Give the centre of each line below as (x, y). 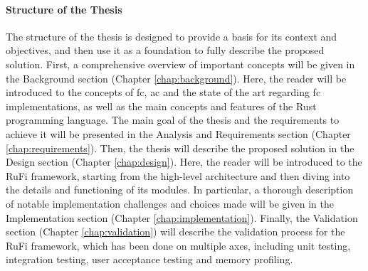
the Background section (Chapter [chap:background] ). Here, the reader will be (176, 78)
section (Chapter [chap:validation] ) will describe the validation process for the (175, 232)
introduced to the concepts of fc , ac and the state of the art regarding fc (163, 92)
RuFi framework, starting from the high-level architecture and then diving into (178, 175)
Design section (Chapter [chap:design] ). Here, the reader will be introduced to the (184, 162)
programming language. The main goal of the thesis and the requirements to (173, 120)
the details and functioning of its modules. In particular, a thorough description (180, 190)
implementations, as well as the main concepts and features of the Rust (161, 106)
